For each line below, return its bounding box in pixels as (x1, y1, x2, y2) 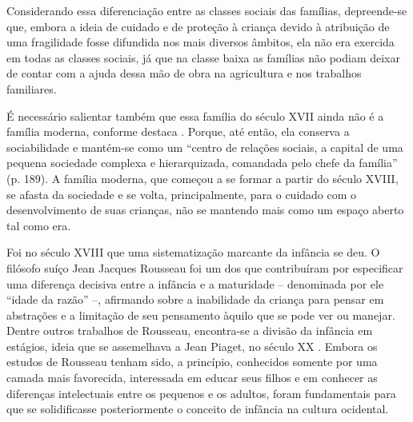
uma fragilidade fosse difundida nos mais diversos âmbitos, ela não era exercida (6, 34, 395, 50)
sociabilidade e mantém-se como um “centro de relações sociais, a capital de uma (6, 138, 403, 155)
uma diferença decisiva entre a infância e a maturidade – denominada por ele (6, 275, 384, 292)
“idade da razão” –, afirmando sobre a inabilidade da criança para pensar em (6, 291, 384, 308)
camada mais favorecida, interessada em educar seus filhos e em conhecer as (6, 369, 378, 386)
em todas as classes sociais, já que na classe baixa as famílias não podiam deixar (6, 49, 400, 66)
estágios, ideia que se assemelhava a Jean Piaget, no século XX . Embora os (6, 337, 378, 354)
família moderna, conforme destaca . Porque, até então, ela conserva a (6, 123, 350, 140)
